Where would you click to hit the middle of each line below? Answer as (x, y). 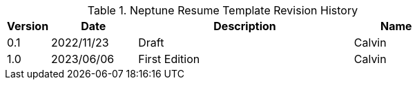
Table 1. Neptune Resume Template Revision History (223, 10)
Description (245, 26)
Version (28, 26)
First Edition (169, 59)
